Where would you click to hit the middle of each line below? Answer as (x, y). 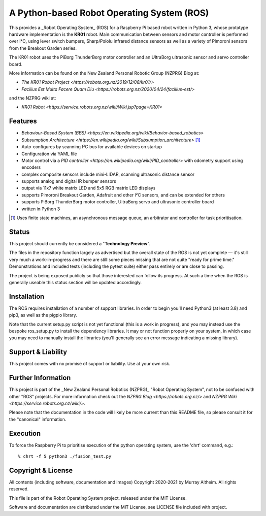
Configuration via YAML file (49, 154)
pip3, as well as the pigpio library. (43, 315)
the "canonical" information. (38, 419)
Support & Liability (38, 352)
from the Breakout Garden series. (43, 48)
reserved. (19, 489)
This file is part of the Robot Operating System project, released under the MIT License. (98, 498)
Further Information (40, 378)
